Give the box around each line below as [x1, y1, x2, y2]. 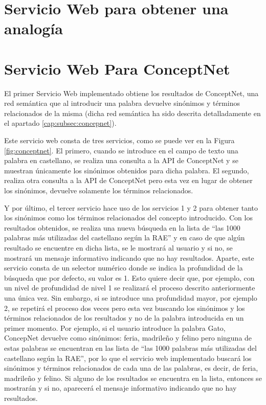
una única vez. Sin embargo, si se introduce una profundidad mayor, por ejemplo [4, 292, 257, 303]
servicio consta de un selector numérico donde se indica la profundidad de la [4, 262, 243, 273]
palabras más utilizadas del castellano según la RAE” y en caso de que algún [4, 232, 245, 243]
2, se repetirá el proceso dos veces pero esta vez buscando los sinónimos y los [4, 302, 245, 313]
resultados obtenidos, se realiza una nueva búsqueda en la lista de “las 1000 [4, 222, 240, 233]
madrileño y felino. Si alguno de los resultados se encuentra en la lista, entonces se [4, 372, 262, 383]
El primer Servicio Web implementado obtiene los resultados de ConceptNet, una [4, 87, 259, 98]
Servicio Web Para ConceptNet [4, 58, 230, 79]
